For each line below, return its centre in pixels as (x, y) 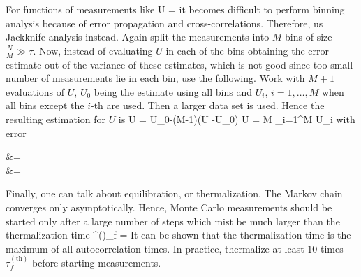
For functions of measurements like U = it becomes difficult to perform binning (175, 9)
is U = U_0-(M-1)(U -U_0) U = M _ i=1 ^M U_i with (237, 119)
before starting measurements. (96, 263)
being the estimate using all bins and (173, 91)
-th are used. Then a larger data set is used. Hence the (207, 105)
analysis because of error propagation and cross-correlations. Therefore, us (164, 23)
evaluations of (35, 91)
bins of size (309, 37)
